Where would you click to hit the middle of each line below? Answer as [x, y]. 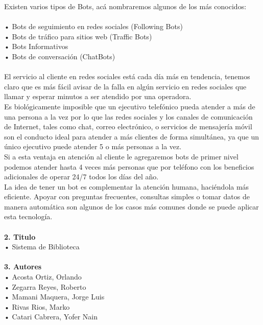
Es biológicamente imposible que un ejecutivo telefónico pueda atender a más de [130, 106]
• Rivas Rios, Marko [37, 306]
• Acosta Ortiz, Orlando [43, 277]
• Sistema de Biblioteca [42, 247]
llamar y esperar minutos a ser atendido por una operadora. [98, 96]
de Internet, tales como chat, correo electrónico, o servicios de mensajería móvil [128, 126]
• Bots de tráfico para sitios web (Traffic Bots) [78, 36]
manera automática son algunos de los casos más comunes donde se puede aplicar [131, 206]
